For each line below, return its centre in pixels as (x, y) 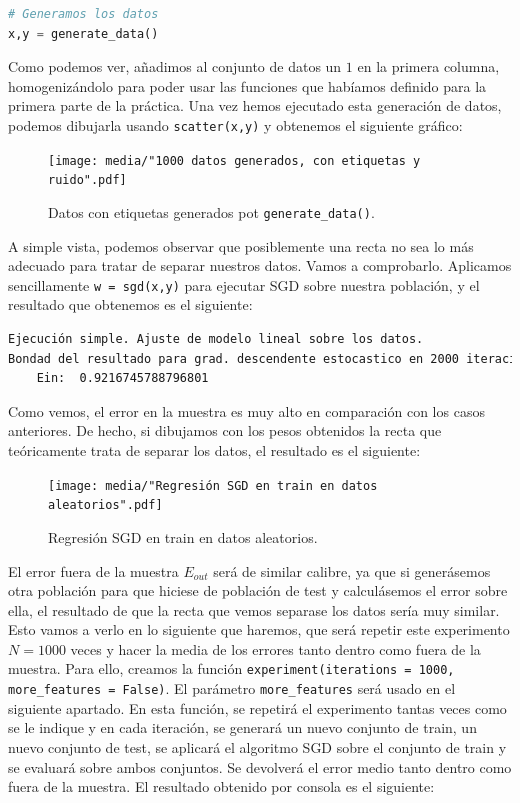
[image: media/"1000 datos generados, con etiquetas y (234, 160)
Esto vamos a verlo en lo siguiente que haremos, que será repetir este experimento (259, 629)
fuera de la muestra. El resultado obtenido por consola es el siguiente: (221, 786)
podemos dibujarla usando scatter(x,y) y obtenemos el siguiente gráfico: (235, 124)
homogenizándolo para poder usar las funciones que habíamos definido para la (247, 85)
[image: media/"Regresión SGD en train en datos (213, 485)
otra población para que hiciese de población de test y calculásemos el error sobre (258, 590)
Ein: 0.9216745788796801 (122, 378)
